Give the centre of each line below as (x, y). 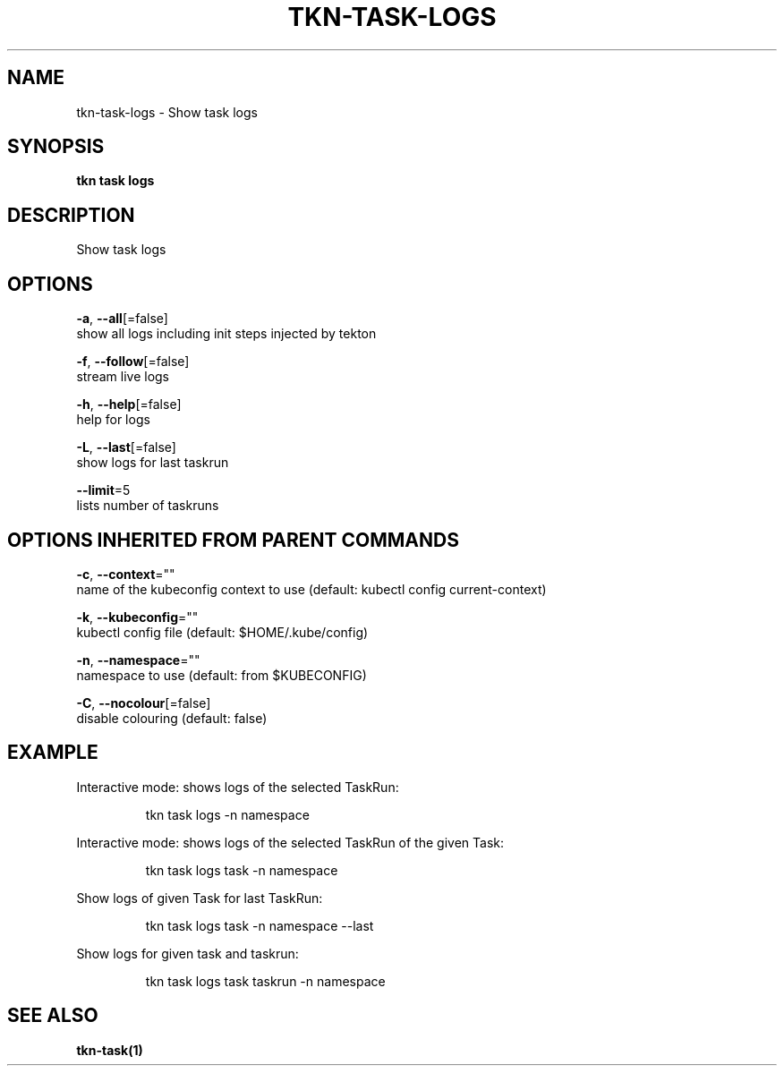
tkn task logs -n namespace (227, 814)
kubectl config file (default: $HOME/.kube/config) (222, 632)
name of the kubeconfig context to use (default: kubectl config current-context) (311, 589)
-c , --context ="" (126, 574)
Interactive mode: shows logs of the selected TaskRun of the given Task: (290, 842)
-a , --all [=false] (122, 319)
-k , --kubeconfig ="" (137, 617)
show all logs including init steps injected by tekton (226, 334)
